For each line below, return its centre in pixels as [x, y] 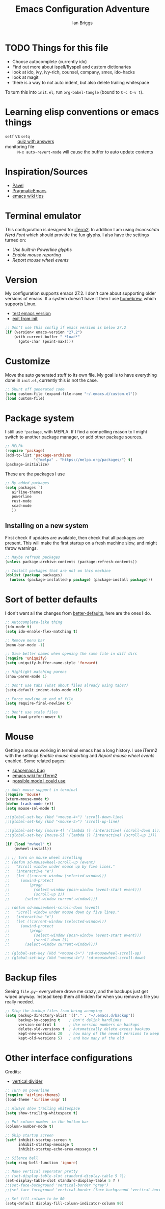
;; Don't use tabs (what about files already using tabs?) [67, 685]
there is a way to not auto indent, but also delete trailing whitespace [81, 82]
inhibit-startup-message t [46, 1144]
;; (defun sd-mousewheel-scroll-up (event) [50, 862]
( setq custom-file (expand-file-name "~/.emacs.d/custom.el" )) [71, 394]
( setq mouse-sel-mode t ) [30, 808]
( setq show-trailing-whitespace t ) [41, 1113]
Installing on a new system [47, 526]
